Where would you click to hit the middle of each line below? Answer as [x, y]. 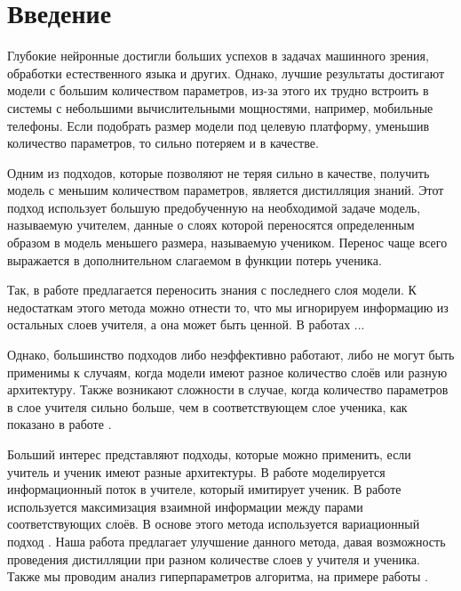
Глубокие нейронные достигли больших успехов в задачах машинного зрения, [218, 56]
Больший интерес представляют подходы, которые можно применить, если [209, 454]
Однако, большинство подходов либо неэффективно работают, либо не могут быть [231, 355]
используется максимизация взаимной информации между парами [185, 506]
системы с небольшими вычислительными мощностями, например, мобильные [220, 107]
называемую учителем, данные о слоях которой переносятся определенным [211, 225]
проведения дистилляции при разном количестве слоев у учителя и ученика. [214, 559]
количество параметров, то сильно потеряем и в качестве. [163, 143]
